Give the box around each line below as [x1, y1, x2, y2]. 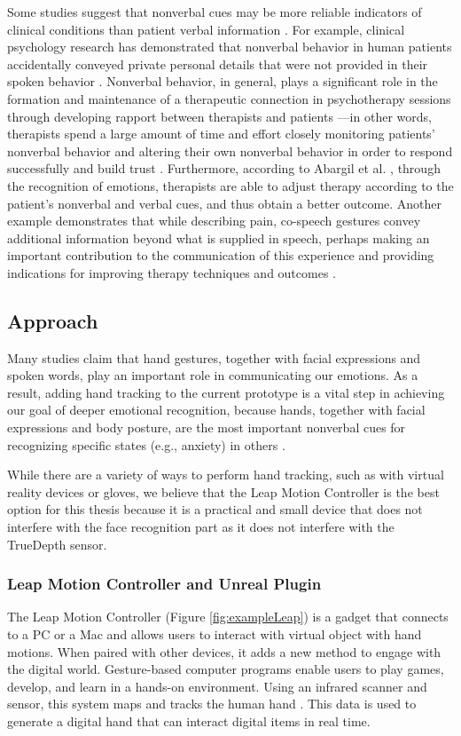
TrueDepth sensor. [7, 534, 107, 553]
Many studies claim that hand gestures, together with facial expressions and [7, 348, 421, 367]
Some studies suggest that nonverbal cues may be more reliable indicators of [7, 3, 422, 20]
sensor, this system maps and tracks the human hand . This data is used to [7, 694, 417, 713]
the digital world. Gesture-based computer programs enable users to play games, [7, 660, 444, 678]
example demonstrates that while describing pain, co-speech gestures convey [7, 211, 421, 230]
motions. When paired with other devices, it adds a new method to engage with [7, 642, 441, 661]
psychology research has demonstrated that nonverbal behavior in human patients [7, 37, 452, 56]
